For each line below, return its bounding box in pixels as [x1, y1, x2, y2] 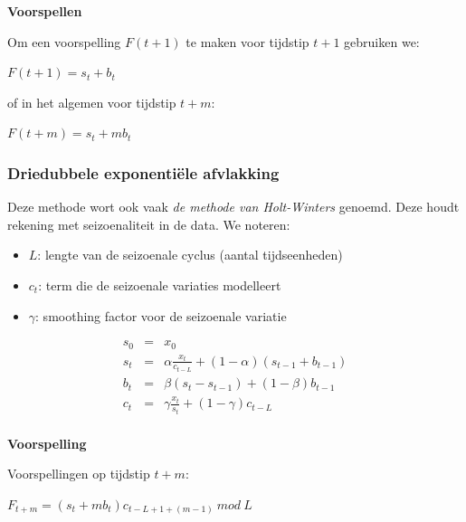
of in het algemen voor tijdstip [7, 92, 176, 111]
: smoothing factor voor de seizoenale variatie [35, 306, 287, 325]
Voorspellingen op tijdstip [7, 464, 150, 483]
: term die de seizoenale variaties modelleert [38, 275, 281, 294]
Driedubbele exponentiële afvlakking [7, 161, 280, 184]
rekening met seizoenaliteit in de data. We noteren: [7, 214, 290, 233]
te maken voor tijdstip [185, 32, 309, 51]
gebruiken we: [344, 32, 420, 51]
